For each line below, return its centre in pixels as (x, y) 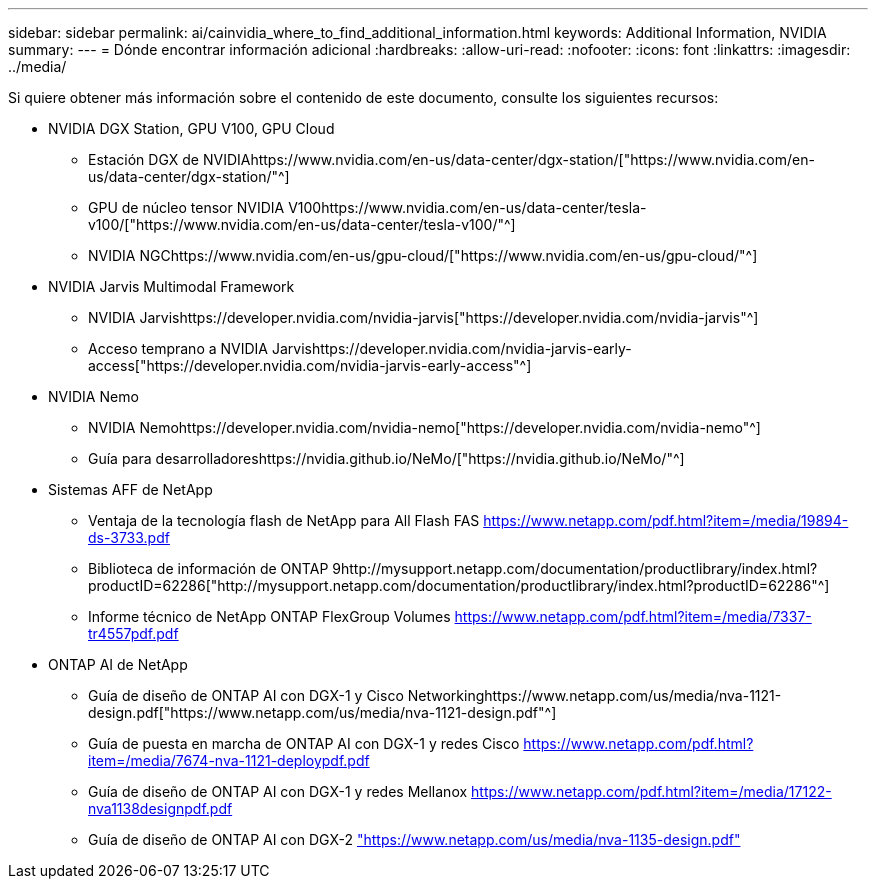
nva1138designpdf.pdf (160, 808)
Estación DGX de (144, 159)
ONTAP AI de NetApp (118, 664)
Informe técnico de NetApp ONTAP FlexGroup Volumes (269, 616)
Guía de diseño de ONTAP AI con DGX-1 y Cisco (246, 695)
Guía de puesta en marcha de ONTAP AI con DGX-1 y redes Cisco (304, 743)
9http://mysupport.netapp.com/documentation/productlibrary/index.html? (575, 568)
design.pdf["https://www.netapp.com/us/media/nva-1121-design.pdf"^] (322, 712)
